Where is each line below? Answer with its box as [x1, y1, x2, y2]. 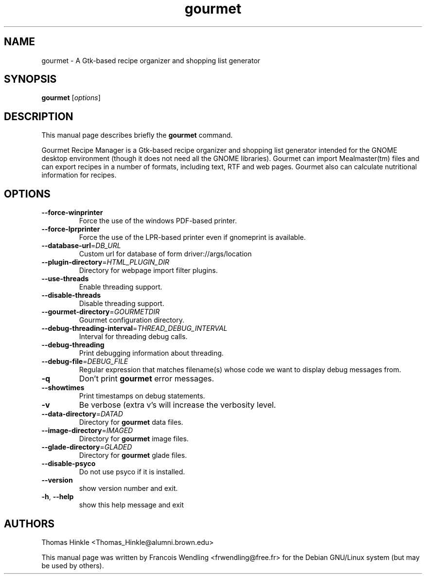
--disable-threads [41, 291, 101, 300]
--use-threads [41, 274, 89, 283]
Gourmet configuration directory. [79, 316, 184, 325]
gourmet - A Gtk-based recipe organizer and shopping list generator [41, 56, 261, 65]
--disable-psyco [41, 459, 96, 468]
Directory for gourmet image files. [79, 434, 189, 443]
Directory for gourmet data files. [79, 418, 183, 427]
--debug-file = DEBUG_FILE [41, 357, 128, 366]
